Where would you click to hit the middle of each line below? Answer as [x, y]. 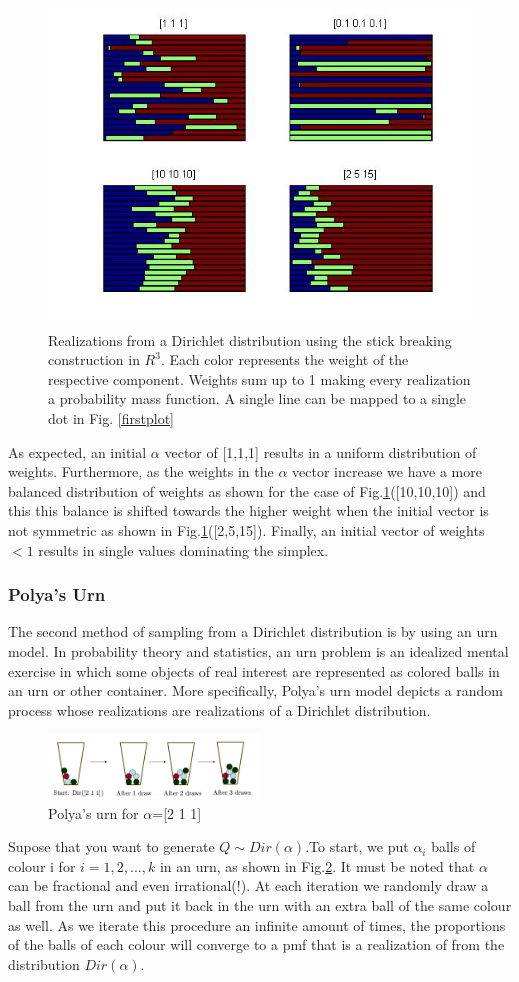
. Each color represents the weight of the [284, 359]
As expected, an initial [77, 451]
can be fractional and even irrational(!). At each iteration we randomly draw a [248, 885]
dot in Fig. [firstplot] [111, 417]
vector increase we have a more [387, 471]
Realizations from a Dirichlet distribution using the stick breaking [250, 339]
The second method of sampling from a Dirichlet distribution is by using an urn [253, 631]
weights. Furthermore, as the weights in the [141, 471]
